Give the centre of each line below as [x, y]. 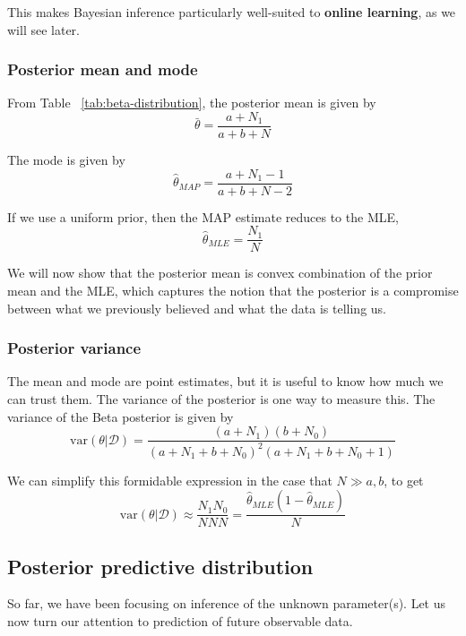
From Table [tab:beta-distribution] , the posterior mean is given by [192, 103]
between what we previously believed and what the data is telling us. [197, 308]
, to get [404, 480]
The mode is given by [66, 160]
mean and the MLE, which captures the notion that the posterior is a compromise [233, 290]
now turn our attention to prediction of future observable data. [180, 620]
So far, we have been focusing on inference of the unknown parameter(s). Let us [227, 603]
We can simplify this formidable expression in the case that [170, 480]
